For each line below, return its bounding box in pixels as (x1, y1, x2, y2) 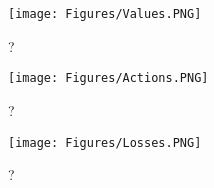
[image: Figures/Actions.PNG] (8, 71, 209, 86)
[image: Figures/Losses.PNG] (8, 135, 202, 150)
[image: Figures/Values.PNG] (8, 7, 202, 21)
